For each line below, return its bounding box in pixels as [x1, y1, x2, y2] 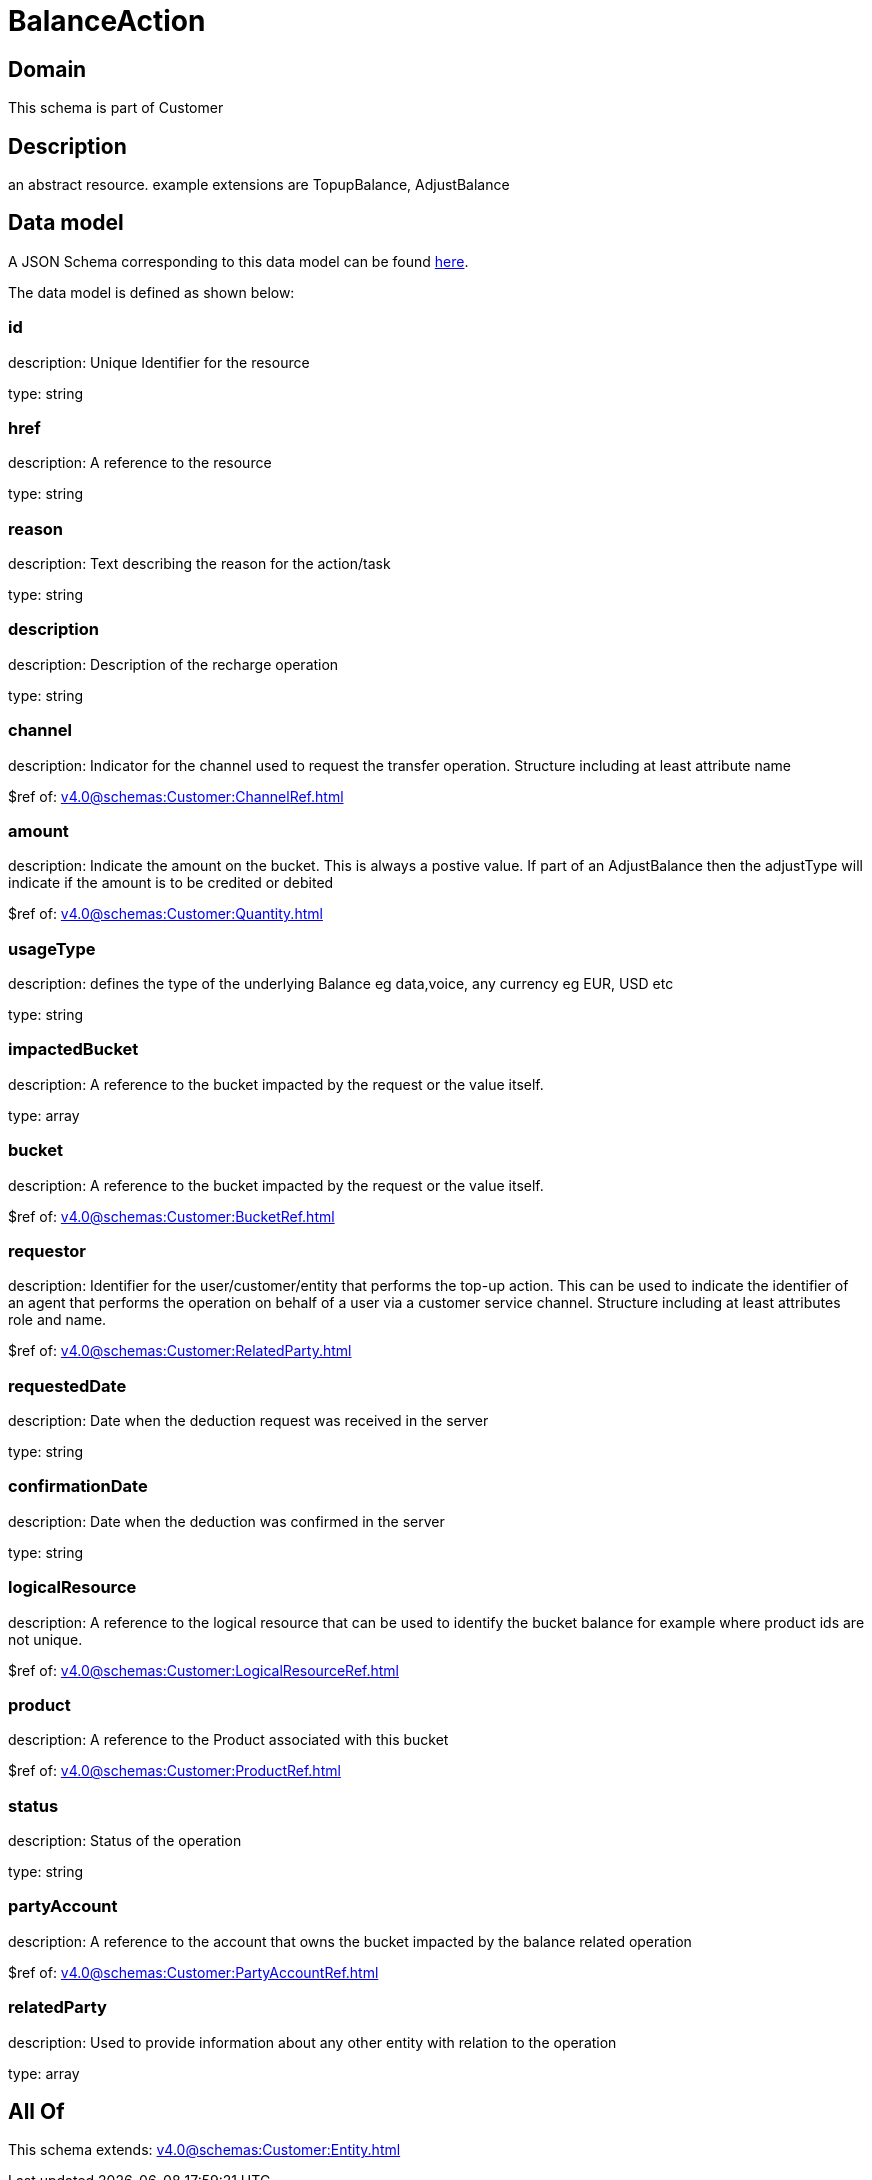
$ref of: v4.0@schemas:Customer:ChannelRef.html [8, 787, 344, 805]
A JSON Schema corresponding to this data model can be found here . [8, 252, 469, 270]
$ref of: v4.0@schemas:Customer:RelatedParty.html [8, 1342, 352, 1360]
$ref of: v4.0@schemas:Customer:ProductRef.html [8, 1762, 341, 1780]
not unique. [8, 1630, 83, 1648]
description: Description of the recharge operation [8, 655, 339, 673]
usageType [8, 938, 96, 959]
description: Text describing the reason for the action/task [8, 555, 391, 573]
